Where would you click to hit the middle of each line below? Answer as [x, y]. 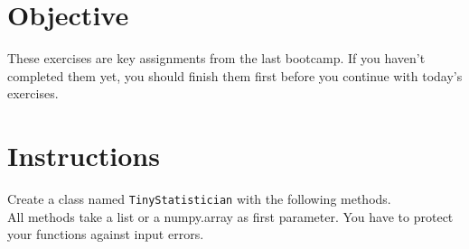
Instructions [84, 156]
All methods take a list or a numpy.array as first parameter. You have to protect [230, 216]
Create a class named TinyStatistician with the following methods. [199, 199]
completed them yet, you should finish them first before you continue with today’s [235, 75]
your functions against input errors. [106, 234]
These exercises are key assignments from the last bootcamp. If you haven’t [216, 58]
